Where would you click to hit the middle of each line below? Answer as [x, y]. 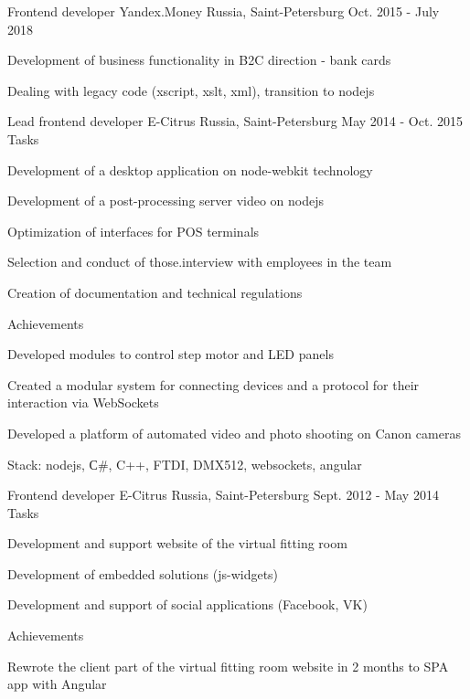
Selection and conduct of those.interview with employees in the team [200, 262]
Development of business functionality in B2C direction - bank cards [199, 60]
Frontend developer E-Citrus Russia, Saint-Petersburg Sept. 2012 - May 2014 [223, 495]
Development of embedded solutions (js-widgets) [143, 573]
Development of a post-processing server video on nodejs [166, 201]
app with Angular [57, 684]
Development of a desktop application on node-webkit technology [190, 169]
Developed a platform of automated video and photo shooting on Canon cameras [234, 433]
